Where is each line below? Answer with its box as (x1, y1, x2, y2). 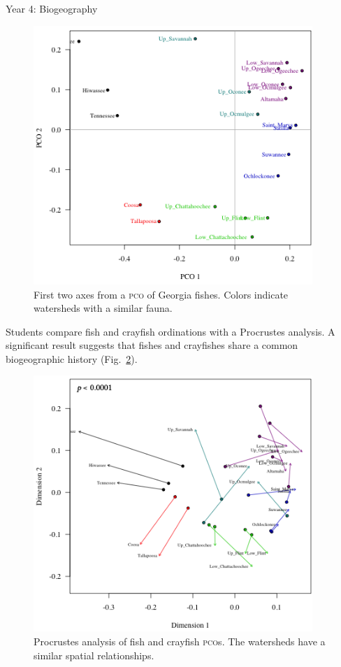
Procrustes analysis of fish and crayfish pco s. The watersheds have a (34, 634, 326, 648)
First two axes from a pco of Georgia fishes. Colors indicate (34, 287, 289, 301)
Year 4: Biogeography (6, 1, 98, 15)
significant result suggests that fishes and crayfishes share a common (6, 338, 298, 352)
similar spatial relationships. (34, 647, 154, 662)
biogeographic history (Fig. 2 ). (6, 351, 138, 366)
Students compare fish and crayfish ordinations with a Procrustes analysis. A (6, 324, 335, 338)
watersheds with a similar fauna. (34, 301, 173, 315)
